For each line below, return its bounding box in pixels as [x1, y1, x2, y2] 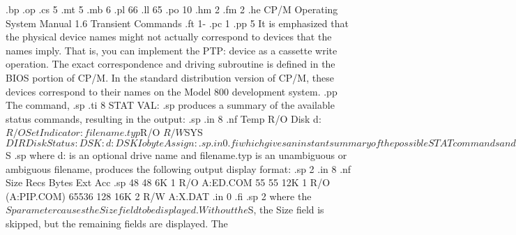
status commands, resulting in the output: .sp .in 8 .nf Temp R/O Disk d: [6, 111, 321, 126]
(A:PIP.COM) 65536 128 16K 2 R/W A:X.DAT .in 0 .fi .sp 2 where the [6, 188, 312, 203]
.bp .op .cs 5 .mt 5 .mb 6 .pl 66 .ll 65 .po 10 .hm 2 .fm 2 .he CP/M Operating [6, 2, 338, 16]
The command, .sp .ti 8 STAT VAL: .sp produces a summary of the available [6, 98, 335, 112]
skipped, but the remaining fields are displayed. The [6, 215, 228, 230]
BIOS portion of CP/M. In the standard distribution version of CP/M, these [6, 70, 334, 84]
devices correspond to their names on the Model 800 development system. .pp [6, 84, 337, 98]
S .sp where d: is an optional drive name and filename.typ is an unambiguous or [6, 147, 347, 162]
